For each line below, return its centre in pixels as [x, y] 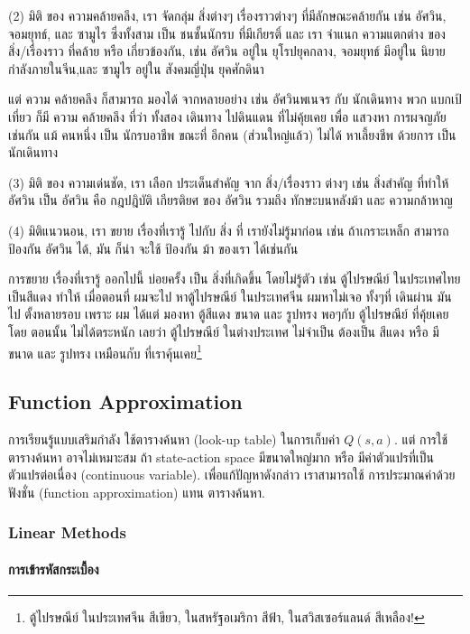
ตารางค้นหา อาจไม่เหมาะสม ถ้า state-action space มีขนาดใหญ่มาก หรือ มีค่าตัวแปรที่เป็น [221, 457]
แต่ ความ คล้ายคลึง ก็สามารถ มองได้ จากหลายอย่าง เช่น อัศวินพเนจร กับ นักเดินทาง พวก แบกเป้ [235, 99]
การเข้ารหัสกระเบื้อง [54, 569]
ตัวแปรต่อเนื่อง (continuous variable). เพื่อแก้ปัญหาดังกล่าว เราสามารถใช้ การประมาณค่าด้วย [232, 475]
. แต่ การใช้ [421, 438]
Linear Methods [67, 532]
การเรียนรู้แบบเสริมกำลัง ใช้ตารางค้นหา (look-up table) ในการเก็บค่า [174, 438]
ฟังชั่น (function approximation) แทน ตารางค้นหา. [137, 492]
